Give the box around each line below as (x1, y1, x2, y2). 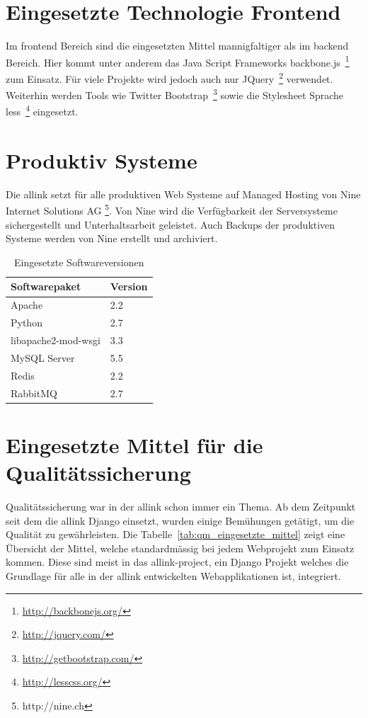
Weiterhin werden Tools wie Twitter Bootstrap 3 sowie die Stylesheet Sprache (6, 86, 344, 102)
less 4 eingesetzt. (6, 102, 79, 119)
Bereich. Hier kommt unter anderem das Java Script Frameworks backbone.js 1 (6, 52, 350, 69)
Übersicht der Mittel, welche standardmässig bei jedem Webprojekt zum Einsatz (6, 540, 355, 555)
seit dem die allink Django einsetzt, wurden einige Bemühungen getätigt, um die (6, 513, 355, 528)
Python (11, 315, 42, 330)
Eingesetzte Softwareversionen (13, 254, 144, 269)
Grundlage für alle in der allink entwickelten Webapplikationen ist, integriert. (6, 568, 341, 583)
